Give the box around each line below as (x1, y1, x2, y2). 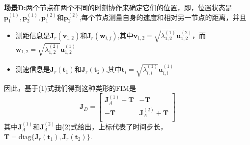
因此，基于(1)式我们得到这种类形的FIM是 (4, 83, 136, 93)
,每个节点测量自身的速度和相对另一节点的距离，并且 (79, 12, 247, 22)
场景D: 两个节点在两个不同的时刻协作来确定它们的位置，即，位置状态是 (4, 2, 232, 12)
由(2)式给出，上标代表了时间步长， (55, 122, 167, 131)
